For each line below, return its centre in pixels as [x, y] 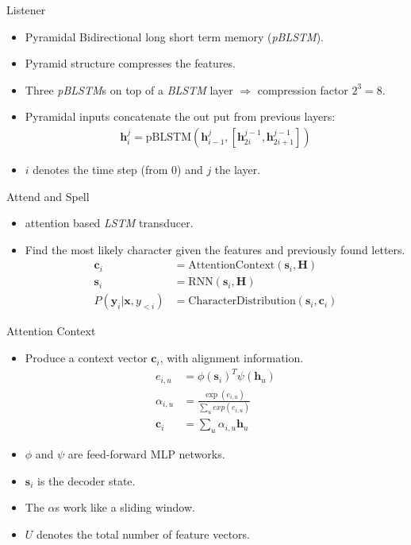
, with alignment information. [232, 358]
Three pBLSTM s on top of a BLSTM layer [129, 89]
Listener [26, 10]
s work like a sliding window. [125, 507]
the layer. [238, 169]
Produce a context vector [86, 358]
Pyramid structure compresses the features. [130, 63]
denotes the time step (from [100, 169]
